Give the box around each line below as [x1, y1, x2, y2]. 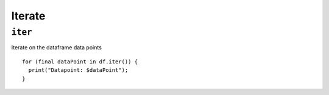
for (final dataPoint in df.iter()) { [22, 58, 138, 65]
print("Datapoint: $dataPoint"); [28, 67, 129, 74]
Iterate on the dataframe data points [11, 44, 102, 51]
